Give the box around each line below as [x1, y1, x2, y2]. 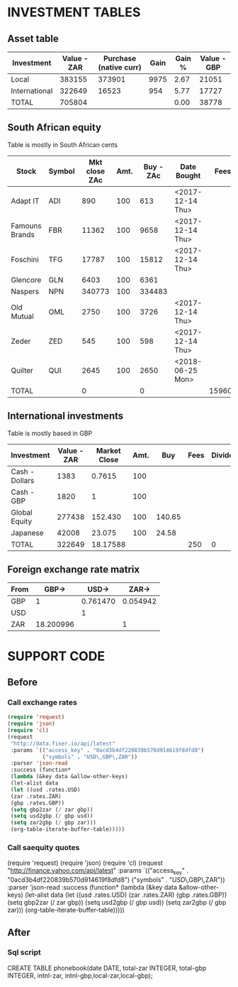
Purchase [103, 54, 137, 63]
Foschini [11, 254, 39, 264]
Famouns [11, 221, 42, 231]
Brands [11, 229, 35, 239]
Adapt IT [11, 196, 40, 206]
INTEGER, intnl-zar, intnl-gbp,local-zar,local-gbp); [7, 971, 154, 980]
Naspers [11, 286, 40, 296]
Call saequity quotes [7, 842, 80, 852]
